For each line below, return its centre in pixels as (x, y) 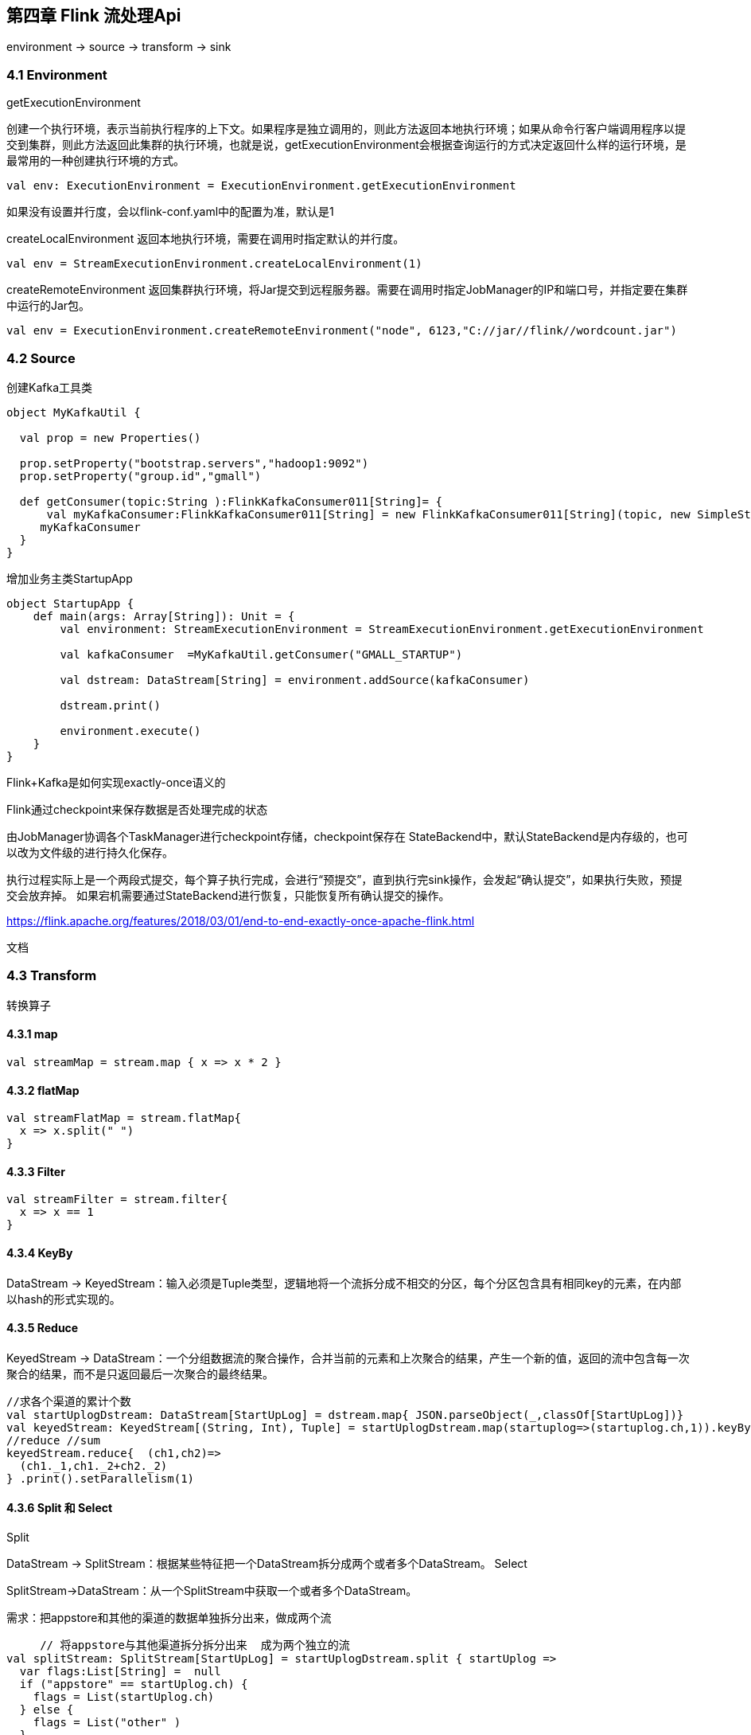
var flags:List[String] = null (120, 1671)
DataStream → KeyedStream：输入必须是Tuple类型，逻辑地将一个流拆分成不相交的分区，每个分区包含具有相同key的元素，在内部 (344, 1283)
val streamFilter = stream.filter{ (117, 1200)
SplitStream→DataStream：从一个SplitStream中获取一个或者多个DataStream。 (212, 1590)
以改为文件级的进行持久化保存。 (90, 852)
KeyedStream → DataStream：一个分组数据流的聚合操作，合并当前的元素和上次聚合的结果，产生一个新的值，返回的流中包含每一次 (348, 1358)
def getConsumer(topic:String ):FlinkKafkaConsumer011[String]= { (231, 501)
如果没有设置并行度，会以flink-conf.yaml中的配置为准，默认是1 (170, 212)
